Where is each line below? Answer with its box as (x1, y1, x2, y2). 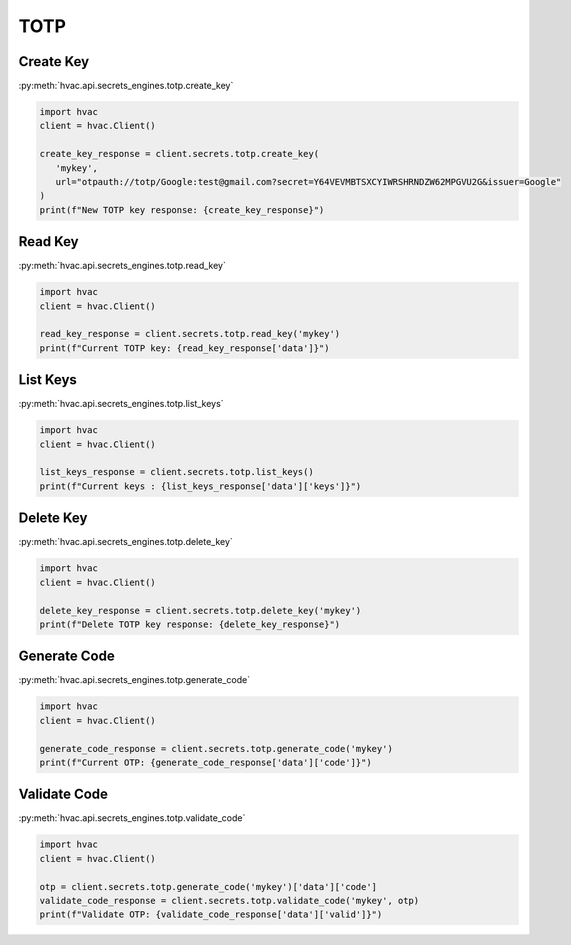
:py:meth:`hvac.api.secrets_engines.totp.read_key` (18, 260, 227, 272)
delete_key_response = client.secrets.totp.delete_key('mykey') (39, 605, 362, 616)
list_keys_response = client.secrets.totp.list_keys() (39, 466, 314, 478)
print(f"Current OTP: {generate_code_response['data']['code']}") (39, 756, 372, 768)
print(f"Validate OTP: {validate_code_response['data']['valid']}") (39, 909, 383, 920)
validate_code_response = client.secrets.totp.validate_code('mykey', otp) (39, 895, 420, 907)
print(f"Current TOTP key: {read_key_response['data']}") (39, 342, 330, 354)
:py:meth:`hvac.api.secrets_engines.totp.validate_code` (18, 812, 246, 824)
